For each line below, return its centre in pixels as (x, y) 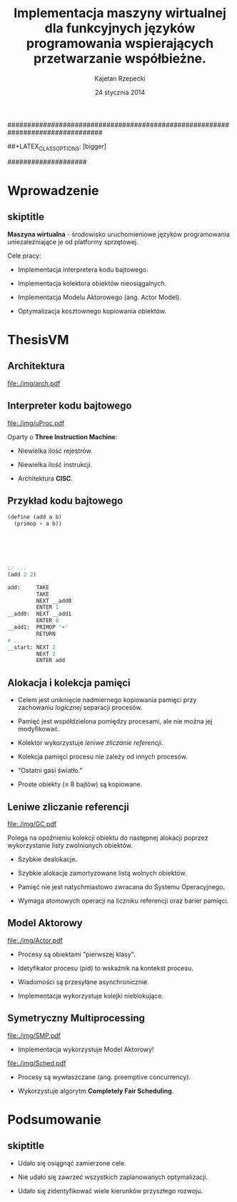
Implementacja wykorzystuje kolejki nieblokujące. (91, 996)
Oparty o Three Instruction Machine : (62, 436)
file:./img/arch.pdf (34, 383)
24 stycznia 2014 (120, 92)
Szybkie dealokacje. (47, 859)
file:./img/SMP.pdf (34, 1035)
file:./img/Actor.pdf (35, 940)
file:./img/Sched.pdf (37, 1063)
